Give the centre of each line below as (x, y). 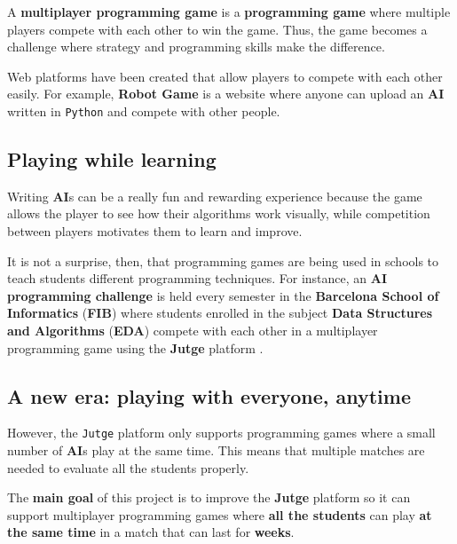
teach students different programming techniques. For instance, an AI (197, 278)
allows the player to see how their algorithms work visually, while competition (219, 213)
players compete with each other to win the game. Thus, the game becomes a (217, 29)
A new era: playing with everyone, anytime (209, 395)
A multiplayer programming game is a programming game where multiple (229, 12)
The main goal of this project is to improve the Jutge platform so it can (209, 497)
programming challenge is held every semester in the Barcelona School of (223, 295)
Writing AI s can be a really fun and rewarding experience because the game (215, 196)
